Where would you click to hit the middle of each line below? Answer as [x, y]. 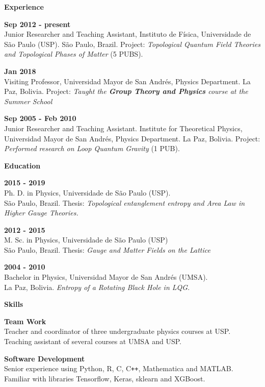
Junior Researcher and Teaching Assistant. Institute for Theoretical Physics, [123, 128]
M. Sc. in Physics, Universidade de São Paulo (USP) [86, 240]
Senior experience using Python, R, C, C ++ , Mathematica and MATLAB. [119, 368]
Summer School [28, 101]
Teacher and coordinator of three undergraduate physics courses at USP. [117, 331]
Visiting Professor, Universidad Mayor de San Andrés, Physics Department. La [127, 81]
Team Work [25, 321]
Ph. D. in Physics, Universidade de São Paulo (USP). [87, 192]
